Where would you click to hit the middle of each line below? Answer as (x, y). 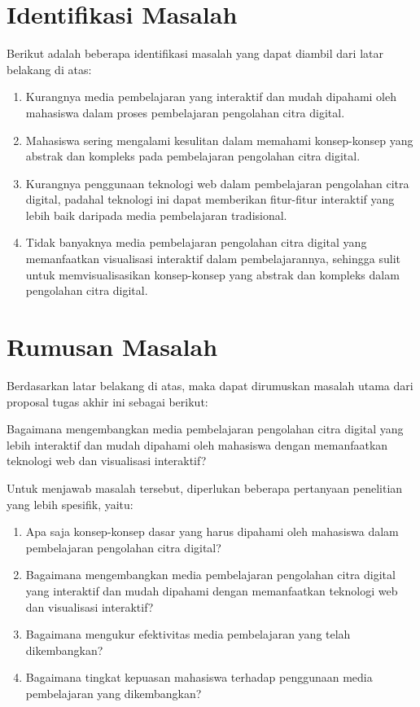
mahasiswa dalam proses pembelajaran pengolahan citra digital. (185, 112)
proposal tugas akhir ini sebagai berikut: (107, 401)
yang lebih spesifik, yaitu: (70, 504)
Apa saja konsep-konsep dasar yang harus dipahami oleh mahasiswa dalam (212, 531)
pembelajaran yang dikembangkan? (114, 693)
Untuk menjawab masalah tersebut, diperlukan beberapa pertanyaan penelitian (205, 487)
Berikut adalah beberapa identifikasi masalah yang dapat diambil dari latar (195, 53)
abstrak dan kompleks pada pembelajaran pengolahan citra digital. (193, 156)
